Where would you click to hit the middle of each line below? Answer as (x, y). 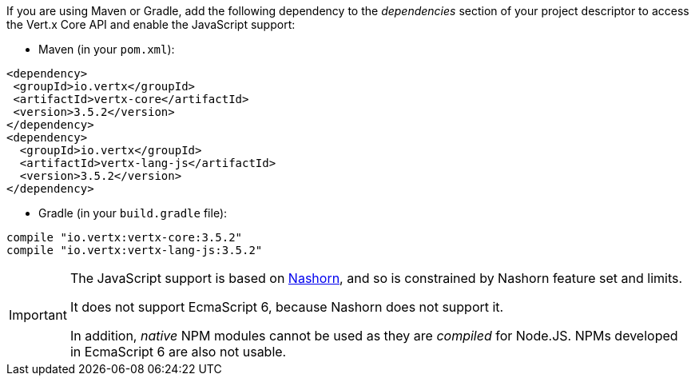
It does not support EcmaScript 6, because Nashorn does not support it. (287, 307)
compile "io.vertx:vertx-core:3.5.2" (125, 237)
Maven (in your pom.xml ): (107, 49)
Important (38, 315)
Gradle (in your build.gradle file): (133, 213)
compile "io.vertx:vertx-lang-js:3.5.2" (135, 250)
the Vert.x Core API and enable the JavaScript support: (151, 24)
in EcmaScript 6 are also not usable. (178, 352)
